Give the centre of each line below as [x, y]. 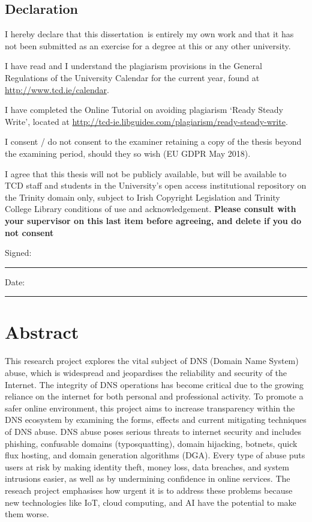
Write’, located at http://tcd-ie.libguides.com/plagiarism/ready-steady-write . [146, 121]
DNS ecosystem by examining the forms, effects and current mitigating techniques [156, 420]
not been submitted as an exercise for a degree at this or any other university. [148, 45]
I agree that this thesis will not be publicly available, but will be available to [146, 173]
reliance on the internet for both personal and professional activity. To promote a [154, 396]
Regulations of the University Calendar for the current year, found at [132, 77]
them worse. [27, 514]
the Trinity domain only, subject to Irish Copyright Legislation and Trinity [142, 197]
